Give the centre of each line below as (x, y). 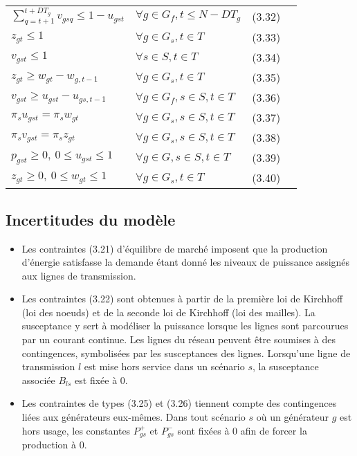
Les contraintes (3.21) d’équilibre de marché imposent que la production (175, 248)
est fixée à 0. (101, 380)
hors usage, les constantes (76, 430)
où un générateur (293, 417)
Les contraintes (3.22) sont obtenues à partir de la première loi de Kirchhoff (182, 299)
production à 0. (54, 445)
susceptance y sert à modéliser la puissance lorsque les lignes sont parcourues (185, 326)
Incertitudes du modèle (91, 219)
